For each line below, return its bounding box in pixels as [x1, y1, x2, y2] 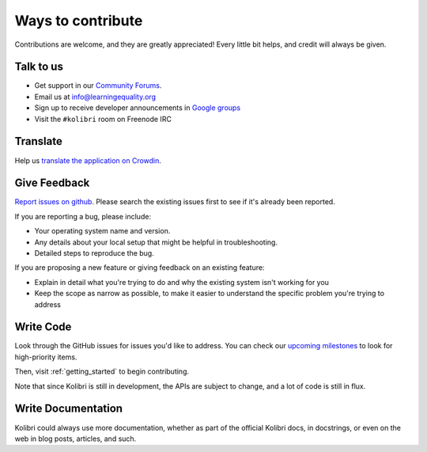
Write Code [14, 321, 72, 334]
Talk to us [14, 60, 63, 74]
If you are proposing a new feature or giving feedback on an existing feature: [14, 263, 265, 272]
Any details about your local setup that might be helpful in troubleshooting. [34, 237, 278, 247]
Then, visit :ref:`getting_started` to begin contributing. [14, 367, 190, 376]
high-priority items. [14, 352, 77, 362]
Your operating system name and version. [34, 226, 171, 236]
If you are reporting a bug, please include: [14, 211, 152, 221]
